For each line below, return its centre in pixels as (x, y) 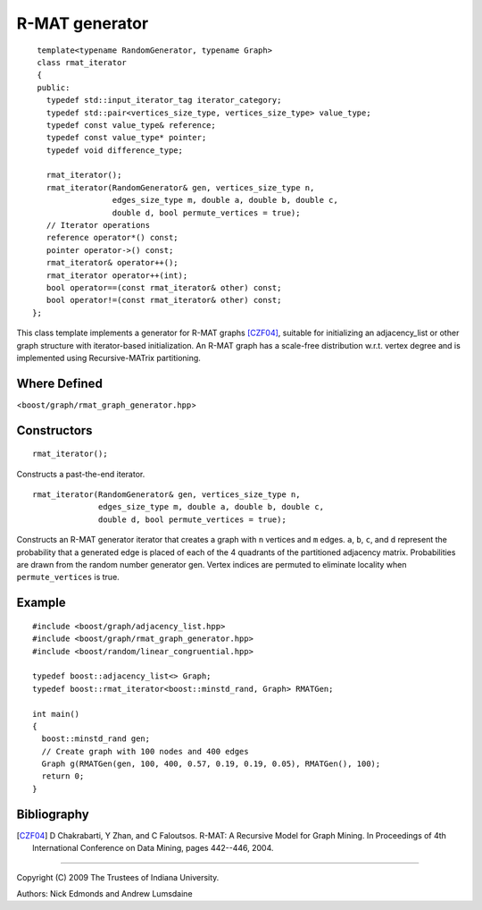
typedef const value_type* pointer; (126, 138)
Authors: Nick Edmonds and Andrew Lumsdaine (104, 893)
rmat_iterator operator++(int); (117, 275)
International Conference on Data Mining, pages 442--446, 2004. (153, 848)
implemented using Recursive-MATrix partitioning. (108, 358)
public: (54, 88)
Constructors (54, 430)
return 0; (63, 776)
